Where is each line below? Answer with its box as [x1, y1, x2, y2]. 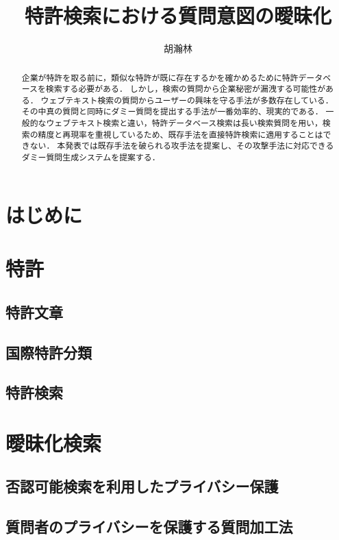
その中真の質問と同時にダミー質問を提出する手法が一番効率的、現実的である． [21, 106, 323, 117]
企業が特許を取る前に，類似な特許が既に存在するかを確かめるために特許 [21, 71, 299, 83]
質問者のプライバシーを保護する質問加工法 [5, 516, 293, 537]
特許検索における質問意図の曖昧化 [24, 1, 331, 29]
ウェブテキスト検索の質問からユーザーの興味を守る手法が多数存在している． [40, 94, 334, 106]
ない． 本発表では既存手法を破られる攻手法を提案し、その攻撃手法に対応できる [29, 140, 334, 151]
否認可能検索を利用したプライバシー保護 [5, 476, 279, 497]
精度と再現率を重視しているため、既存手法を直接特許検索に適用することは [38, 128, 323, 140]
